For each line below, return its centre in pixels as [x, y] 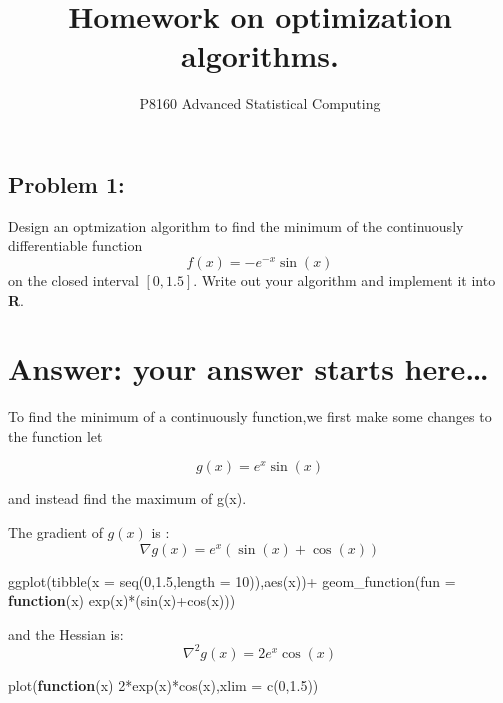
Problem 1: [66, 183]
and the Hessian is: [66, 633]
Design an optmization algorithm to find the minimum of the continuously [236, 225]
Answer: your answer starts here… [248, 368]
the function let [55, 435]
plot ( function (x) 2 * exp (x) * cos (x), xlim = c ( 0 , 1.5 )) [163, 684]
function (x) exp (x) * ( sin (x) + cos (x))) [122, 600]
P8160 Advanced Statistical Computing [260, 103]
